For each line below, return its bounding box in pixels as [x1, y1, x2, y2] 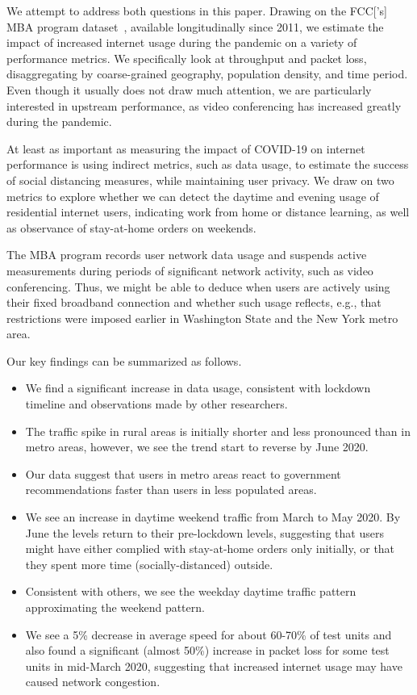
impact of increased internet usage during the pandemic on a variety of [6, 34, 357, 51]
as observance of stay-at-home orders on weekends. [6, 219, 256, 236]
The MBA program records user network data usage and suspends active [6, 246, 367, 263]
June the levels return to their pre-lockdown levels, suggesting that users [25, 524, 384, 541]
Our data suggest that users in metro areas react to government [25, 465, 341, 482]
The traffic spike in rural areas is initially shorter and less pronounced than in [25, 422, 411, 439]
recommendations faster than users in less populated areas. [25, 481, 317, 498]
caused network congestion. [25, 673, 161, 690]
